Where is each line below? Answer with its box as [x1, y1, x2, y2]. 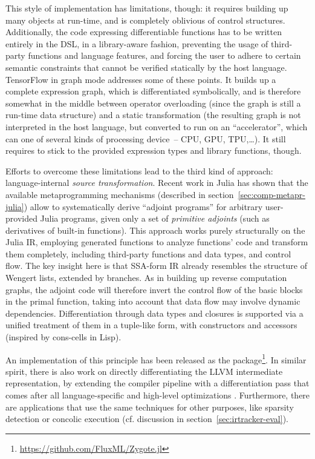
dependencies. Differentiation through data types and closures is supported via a [5, 306, 304, 319]
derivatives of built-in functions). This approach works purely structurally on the [5, 223, 305, 236]
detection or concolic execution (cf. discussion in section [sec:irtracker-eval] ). [5, 412, 288, 425]
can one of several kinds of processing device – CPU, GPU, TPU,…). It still [5, 132, 286, 145]
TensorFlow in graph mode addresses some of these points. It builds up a [5, 73, 276, 85]
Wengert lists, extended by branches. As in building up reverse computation [5, 271, 287, 284]
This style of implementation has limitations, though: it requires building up [5, 2, 288, 14]
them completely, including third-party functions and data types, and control [5, 247, 291, 260]
